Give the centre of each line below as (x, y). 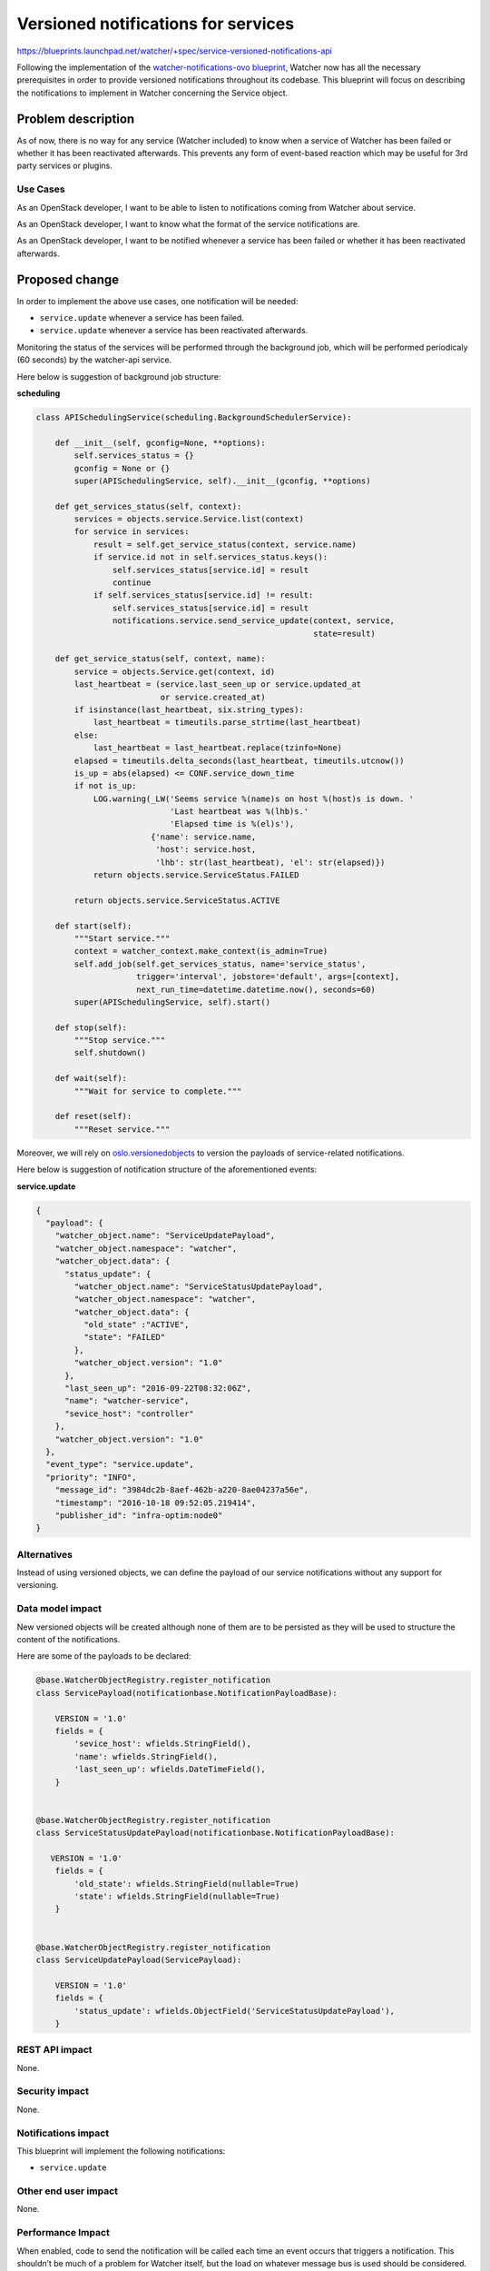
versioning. (38, 1585)
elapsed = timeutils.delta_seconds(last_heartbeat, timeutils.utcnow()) (239, 760)
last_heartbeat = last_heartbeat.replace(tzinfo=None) (218, 748)
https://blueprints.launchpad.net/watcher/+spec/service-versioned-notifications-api (175, 51)
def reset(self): (93, 1116)
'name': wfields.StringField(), (146, 1756)
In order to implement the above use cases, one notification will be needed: (157, 301)
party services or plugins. (65, 166)
